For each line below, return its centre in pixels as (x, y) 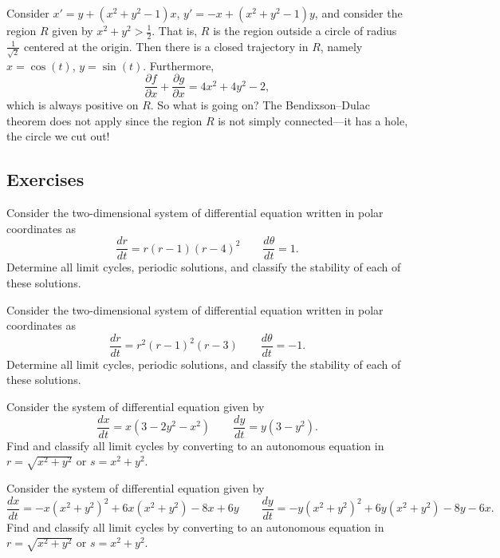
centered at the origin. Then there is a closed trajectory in (166, 46)
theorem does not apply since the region (104, 120)
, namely (341, 46)
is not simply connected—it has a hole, (313, 120)
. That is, (175, 30)
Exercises (45, 179)
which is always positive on (73, 105)
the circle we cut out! (58, 136)
